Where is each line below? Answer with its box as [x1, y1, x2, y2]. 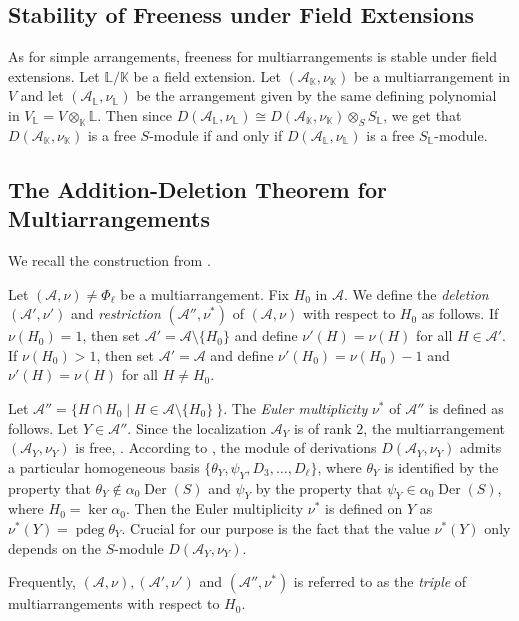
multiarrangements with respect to [8, 593, 220, 614]
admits [460, 437, 502, 458]
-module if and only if [149, 124, 283, 145]
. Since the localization [127, 417, 267, 438]
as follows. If [421, 303, 499, 324]
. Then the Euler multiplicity [125, 498, 304, 519]
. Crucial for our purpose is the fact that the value [121, 517, 430, 538]
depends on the [8, 537, 102, 558]
